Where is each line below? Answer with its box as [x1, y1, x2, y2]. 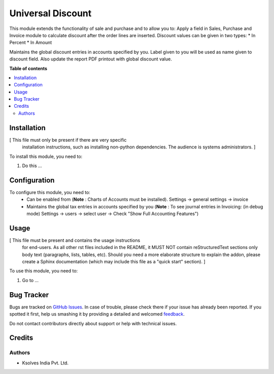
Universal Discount [9, 8, 92, 19]
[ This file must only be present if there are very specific [9, 137, 127, 143]
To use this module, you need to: [9, 268, 78, 274]
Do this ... [22, 163, 43, 169]
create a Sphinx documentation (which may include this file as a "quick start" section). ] [22, 259, 205, 265]
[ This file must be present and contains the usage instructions [9, 237, 141, 243]
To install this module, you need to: [9, 153, 83, 160]
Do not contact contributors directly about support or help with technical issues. [9, 320, 177, 326]
